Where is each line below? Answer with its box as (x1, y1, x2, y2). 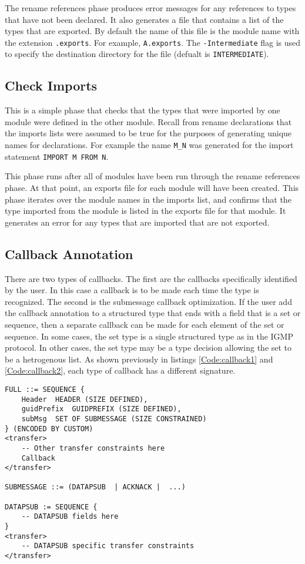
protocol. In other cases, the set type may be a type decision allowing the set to (5, 341, 292, 354)
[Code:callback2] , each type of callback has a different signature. (5, 364, 236, 377)
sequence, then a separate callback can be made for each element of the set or (5, 318, 284, 330)
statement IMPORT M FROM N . (5, 150, 109, 162)
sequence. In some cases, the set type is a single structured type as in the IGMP (5, 330, 293, 342)
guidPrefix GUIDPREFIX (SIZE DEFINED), (21, 405, 182, 414)
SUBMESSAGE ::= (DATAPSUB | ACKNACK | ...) (5, 483, 186, 492)
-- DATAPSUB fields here (21, 512, 119, 521)
